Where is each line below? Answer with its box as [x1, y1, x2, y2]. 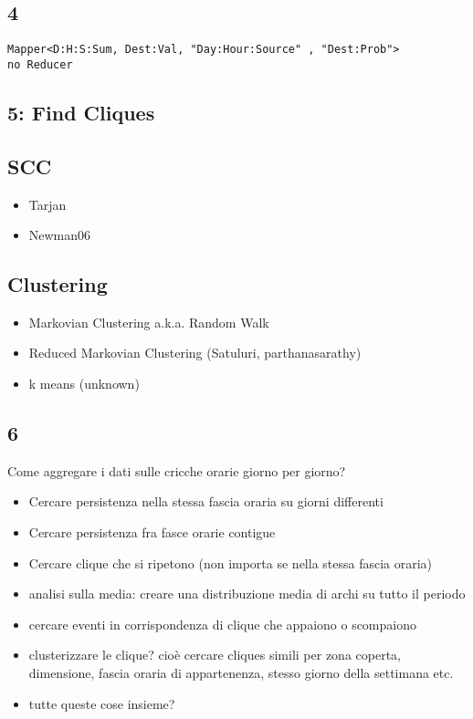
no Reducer [7, 57, 73, 71]
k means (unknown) [28, 374, 140, 393]
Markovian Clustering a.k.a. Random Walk [28, 312, 269, 331]
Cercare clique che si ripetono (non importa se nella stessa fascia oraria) [28, 553, 433, 572]
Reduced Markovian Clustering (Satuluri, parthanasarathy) [28, 343, 362, 362]
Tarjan [28, 194, 67, 214]
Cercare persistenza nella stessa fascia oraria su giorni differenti [28, 492, 384, 511]
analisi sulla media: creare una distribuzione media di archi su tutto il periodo [28, 584, 466, 603]
